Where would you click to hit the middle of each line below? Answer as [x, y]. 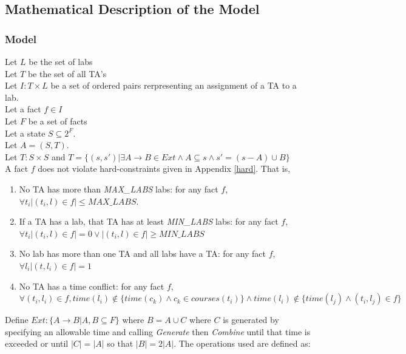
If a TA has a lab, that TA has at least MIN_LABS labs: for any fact [149, 221]
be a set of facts [58, 121]
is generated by [251, 320]
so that [120, 343]
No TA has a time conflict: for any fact [92, 286]
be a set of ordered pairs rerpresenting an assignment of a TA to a [174, 85]
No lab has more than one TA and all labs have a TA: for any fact [143, 254]
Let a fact [23, 109]
